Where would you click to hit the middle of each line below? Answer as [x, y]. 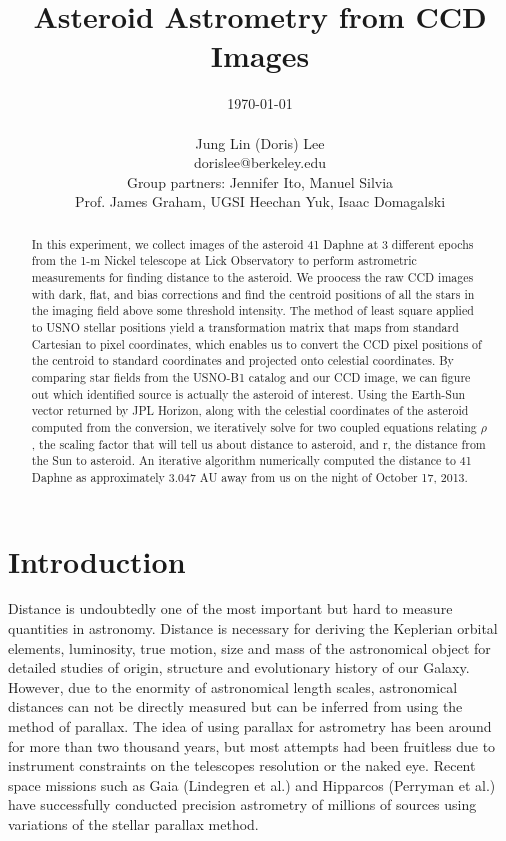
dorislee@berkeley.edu [259, 162]
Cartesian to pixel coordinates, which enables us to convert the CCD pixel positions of [256, 343]
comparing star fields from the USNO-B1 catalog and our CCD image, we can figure [251, 376]
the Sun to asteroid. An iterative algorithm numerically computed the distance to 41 [251, 460]
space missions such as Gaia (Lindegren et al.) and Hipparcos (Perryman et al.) [252, 784]
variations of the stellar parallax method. [133, 823]
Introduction [97, 560]
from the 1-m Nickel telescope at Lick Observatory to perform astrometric [224, 260]
